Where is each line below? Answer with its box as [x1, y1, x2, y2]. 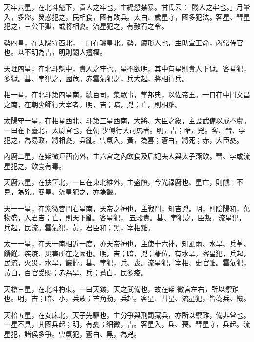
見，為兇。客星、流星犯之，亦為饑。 [4, 186, 120, 196]
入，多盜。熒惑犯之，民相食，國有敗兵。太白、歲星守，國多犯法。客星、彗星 [4, 11, 250, 21]
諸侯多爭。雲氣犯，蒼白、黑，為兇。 [24, 329, 141, 339]
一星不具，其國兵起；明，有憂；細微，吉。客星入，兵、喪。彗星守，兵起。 [4, 319, 243, 329]
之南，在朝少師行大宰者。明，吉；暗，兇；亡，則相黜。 [4, 99, 182, 109]
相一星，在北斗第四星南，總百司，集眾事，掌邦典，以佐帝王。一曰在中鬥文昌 [4, 89, 250, 100]
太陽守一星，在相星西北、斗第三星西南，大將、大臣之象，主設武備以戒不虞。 [4, 115, 250, 126]
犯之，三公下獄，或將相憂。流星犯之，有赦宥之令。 [4, 21, 168, 31]
